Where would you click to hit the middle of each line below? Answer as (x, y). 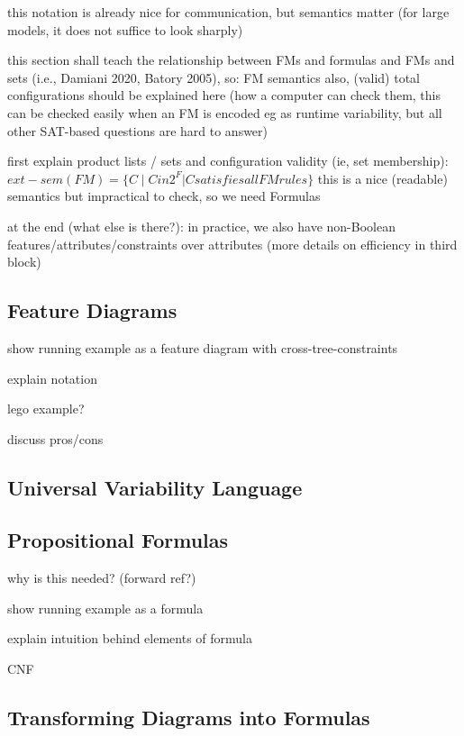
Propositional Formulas (118, 540)
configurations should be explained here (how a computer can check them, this (224, 95)
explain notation (52, 378)
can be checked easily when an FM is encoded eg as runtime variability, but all (225, 112)
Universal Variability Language (155, 487)
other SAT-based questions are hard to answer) (138, 130)
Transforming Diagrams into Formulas (189, 718)
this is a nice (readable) (382, 178)
